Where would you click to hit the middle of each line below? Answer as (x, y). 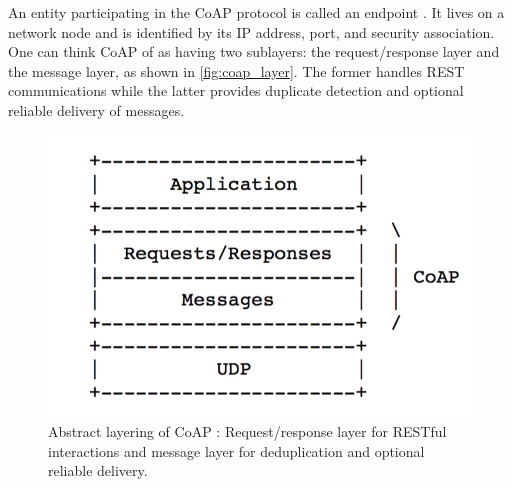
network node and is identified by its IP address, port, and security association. (251, 31)
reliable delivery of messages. (96, 109)
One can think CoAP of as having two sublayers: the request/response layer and (254, 51)
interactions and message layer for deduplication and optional (236, 450)
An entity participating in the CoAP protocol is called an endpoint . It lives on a (256, 12)
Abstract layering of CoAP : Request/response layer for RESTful (247, 431)
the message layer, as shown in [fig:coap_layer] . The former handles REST (236, 70)
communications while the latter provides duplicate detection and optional (236, 90)
